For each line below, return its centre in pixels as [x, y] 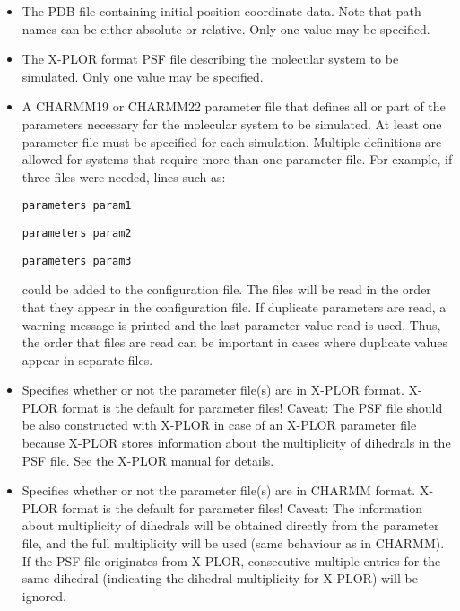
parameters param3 [77, 261]
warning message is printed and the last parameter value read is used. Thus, [231, 324]
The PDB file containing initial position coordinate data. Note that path [221, 11]
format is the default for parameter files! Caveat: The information [242, 507]
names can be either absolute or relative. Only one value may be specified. [226, 28]
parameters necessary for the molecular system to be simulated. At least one [232, 123]
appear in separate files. [87, 359]
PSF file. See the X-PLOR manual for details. [148, 460]
